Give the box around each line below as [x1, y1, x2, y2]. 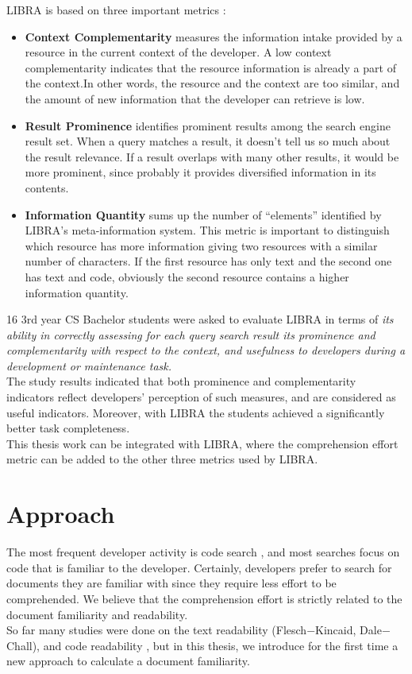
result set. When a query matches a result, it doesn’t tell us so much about [25, 133, 391, 149]
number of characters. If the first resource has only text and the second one [25, 253, 392, 269]
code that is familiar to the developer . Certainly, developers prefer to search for [6, 559, 392, 575]
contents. [25, 179, 69, 196]
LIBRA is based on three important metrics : [6, 2, 226, 17]
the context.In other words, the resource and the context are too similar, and [25, 75, 400, 91]
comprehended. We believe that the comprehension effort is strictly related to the [6, 590, 402, 606]
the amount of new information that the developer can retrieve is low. [25, 90, 365, 107]
